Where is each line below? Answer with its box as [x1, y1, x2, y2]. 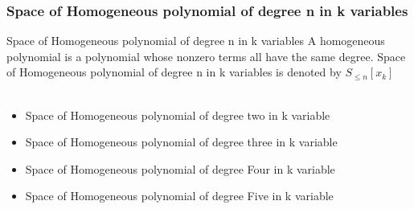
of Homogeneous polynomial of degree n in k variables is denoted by [6, 64, 342, 80]
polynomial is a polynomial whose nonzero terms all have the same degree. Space [6, 47, 406, 64]
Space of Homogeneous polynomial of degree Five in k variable [25, 187, 334, 204]
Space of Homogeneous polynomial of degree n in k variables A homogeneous [6, 32, 385, 49]
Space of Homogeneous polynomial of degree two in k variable [25, 106, 330, 123]
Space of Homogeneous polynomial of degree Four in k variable [25, 160, 335, 177]
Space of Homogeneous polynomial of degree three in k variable [25, 133, 338, 150]
